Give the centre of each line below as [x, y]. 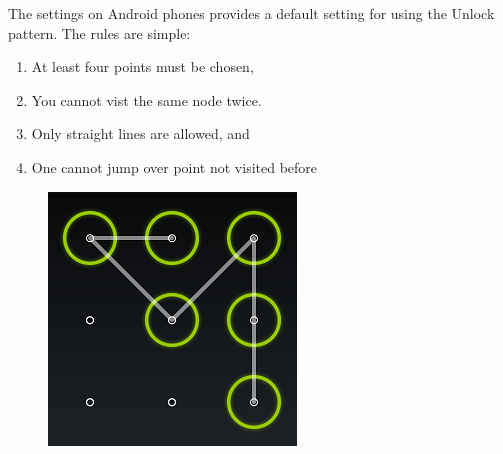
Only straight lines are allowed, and [140, 133]
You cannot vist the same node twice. [146, 99]
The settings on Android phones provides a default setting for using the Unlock [251, 13]
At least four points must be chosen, [142, 66]
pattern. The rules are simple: [99, 32]
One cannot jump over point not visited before [174, 166]
